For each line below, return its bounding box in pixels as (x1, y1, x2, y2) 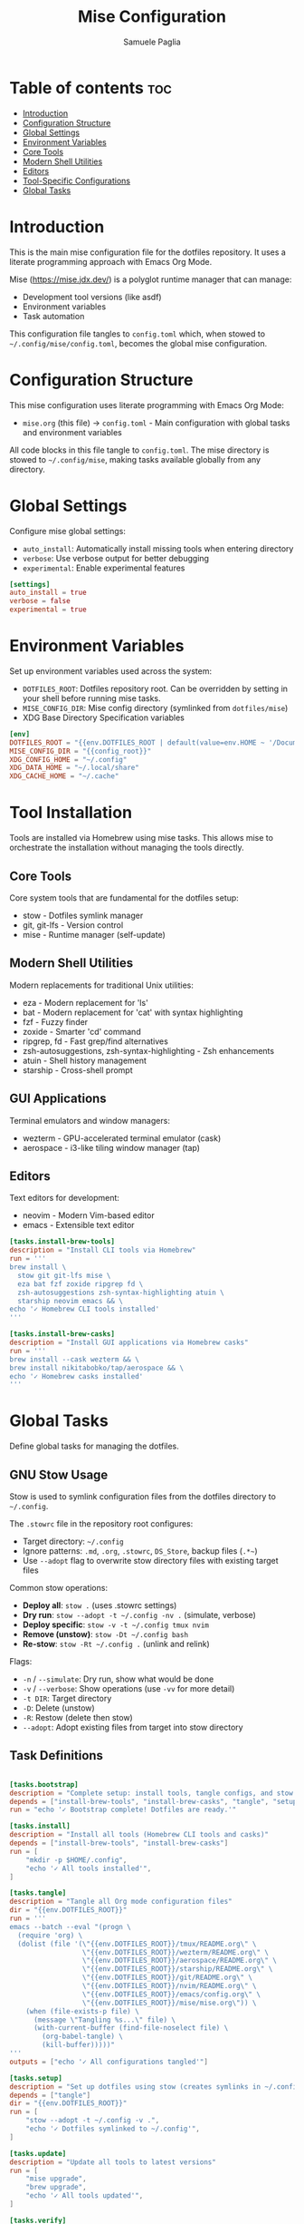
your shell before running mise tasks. (22, 692, 161, 704)
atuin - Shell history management (22, 1055, 147, 1066)
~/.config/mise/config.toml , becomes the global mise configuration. (9, 337, 268, 348)
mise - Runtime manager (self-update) (22, 929, 166, 940)
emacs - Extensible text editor (22, 1220, 135, 1231)
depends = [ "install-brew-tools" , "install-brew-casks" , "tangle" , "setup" (9, 1797, 301, 1806)
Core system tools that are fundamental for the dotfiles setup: (9, 892, 240, 903)
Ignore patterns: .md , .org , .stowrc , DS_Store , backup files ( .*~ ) (22, 1546, 258, 1556)
